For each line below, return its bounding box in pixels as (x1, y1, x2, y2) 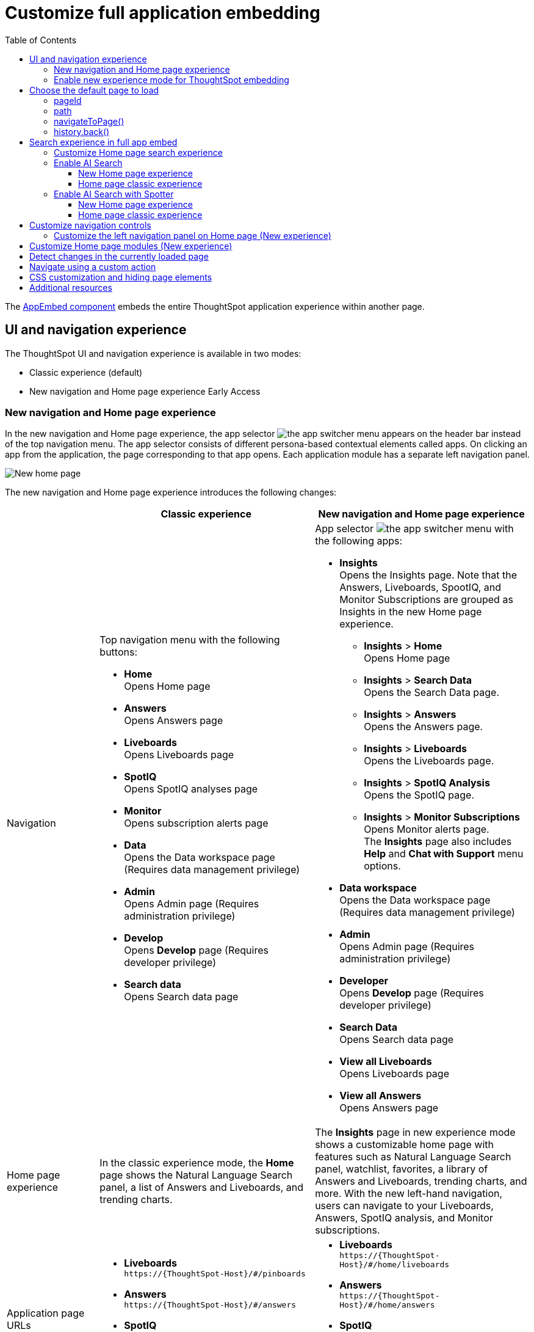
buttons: (99, 646, 138, 659)
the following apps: (315, 535, 403, 547)
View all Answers (339, 1089, 422, 1102)
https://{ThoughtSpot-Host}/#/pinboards (124, 1269, 306, 1279)
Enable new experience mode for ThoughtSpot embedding (54, 74, 289, 85)
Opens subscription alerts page (124, 817, 269, 830)
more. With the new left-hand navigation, (315, 1187, 503, 1200)
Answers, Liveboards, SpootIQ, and (339, 581, 502, 594)
